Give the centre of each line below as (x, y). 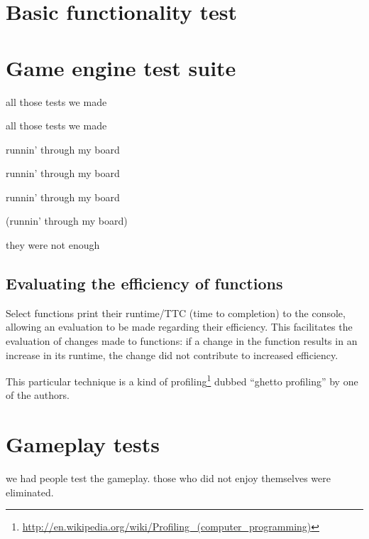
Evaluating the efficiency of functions (144, 283)
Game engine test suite (121, 67)
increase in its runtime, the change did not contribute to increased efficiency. (172, 354)
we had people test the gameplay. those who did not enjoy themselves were (169, 478)
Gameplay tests (83, 444)
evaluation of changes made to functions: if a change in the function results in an (182, 341)
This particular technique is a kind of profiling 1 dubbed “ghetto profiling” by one (182, 380)
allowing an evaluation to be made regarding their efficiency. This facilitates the (179, 327)
